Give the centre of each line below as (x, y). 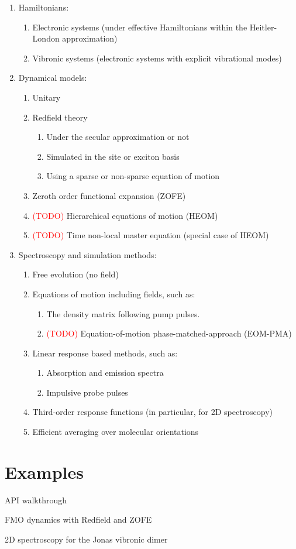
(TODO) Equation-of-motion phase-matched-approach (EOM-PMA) (169, 333)
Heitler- (263, 27)
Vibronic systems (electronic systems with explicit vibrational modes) (157, 58)
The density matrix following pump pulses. (123, 313)
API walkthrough (36, 500)
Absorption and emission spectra (105, 373)
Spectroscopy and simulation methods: (87, 254)
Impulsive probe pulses (87, 392)
